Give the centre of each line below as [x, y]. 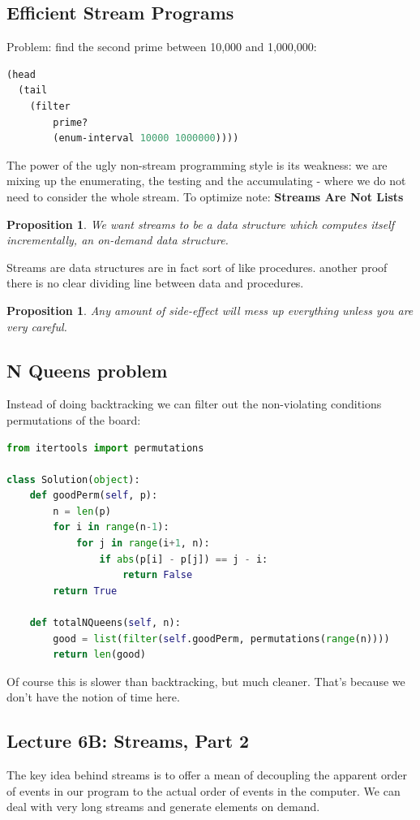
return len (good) [99, 655]
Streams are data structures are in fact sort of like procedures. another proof [197, 267]
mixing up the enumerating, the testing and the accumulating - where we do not [206, 181]
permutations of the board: [74, 419]
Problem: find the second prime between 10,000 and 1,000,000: [162, 47]
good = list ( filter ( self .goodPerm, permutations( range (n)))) [221, 639]
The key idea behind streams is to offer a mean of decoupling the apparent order [207, 775]
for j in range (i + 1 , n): [143, 544]
